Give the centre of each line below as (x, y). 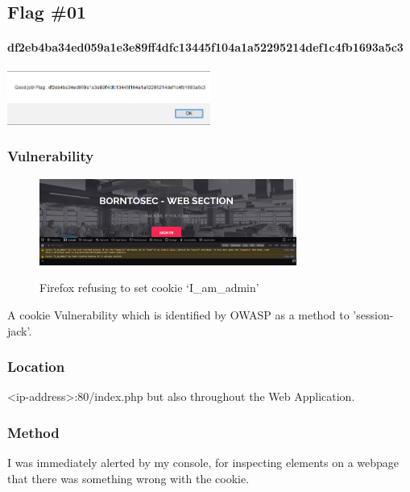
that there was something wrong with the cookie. (128, 478)
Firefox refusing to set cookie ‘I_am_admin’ (149, 288)
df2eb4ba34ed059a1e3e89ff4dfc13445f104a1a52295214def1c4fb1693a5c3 (205, 47)
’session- (373, 315)
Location (36, 367)
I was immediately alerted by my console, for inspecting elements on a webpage (203, 463)
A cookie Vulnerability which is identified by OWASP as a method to (178, 315)
